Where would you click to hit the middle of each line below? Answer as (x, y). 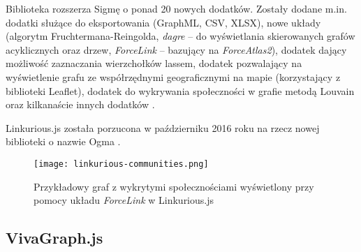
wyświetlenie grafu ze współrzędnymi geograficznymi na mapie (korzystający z (173, 76)
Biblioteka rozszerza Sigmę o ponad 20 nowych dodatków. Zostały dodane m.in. (176, 8)
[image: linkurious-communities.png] (121, 164)
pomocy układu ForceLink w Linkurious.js (124, 200)
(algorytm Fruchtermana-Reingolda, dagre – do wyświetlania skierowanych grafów (180, 36)
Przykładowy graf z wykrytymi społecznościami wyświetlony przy (174, 186)
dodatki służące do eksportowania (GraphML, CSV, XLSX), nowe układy (163, 22)
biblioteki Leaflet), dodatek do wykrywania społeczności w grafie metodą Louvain (180, 90)
